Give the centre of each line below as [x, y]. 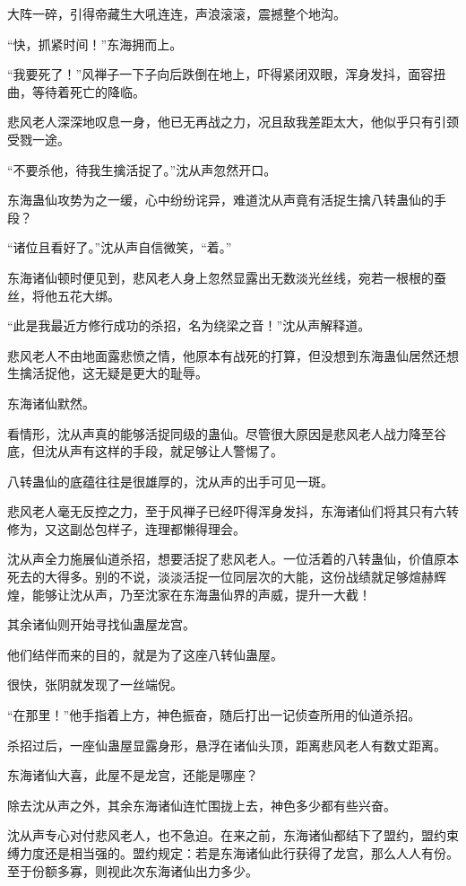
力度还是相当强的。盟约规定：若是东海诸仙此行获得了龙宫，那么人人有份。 [239, 853]
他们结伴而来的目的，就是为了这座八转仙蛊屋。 [145, 654]
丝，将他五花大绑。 [64, 295]
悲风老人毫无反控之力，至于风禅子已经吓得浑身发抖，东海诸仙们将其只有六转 [233, 511]
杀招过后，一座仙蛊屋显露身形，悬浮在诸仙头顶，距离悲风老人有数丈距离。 [227, 745]
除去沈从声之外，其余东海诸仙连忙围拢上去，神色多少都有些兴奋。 [202, 805]
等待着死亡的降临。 [88, 91]
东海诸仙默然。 [51, 403]
